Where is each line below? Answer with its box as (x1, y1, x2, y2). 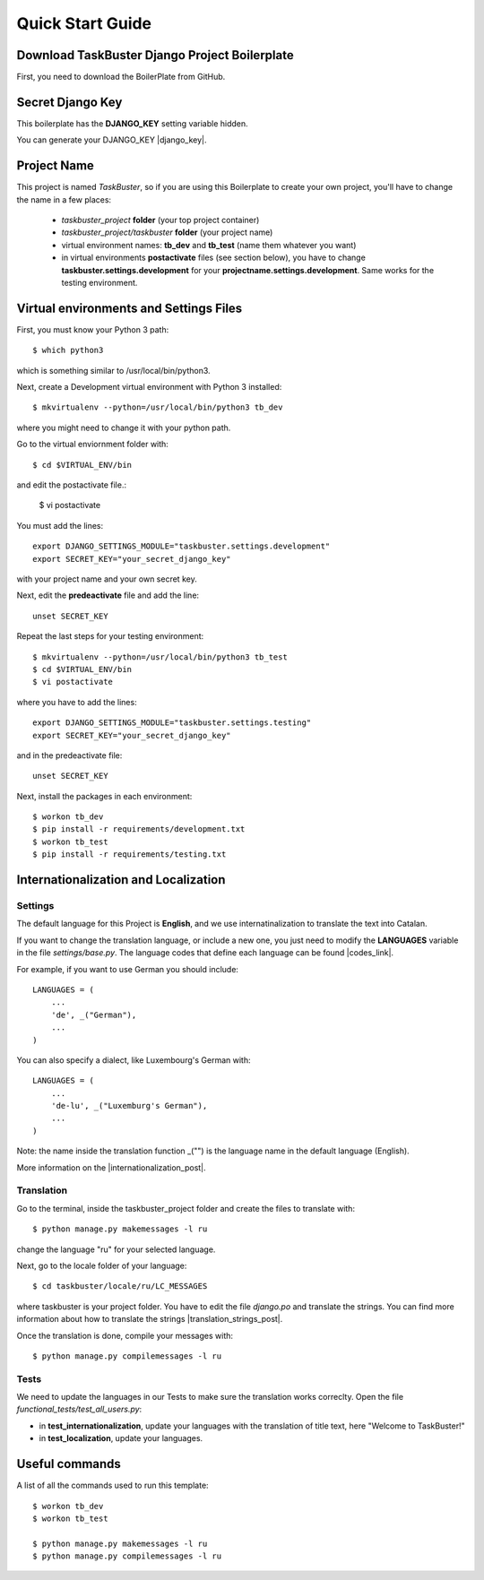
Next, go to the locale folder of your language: (16, 1260, 187, 1271)
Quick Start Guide (16, 13, 152, 33)
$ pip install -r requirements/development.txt (32, 825, 246, 834)
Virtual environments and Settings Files (16, 300, 243, 315)
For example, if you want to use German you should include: (16, 963, 239, 974)
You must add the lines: (16, 520, 104, 531)
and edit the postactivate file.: (16, 479, 127, 490)
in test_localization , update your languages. (39, 1433, 203, 1444)
